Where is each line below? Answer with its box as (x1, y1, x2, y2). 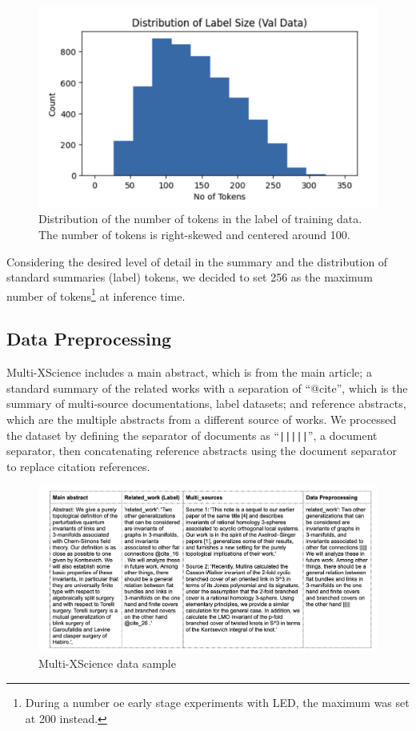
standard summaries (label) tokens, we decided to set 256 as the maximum (6, 269, 373, 286)
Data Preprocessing (6, 326, 172, 351)
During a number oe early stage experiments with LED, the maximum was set (25, 694, 410, 711)
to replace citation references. (6, 457, 150, 474)
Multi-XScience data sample (38, 655, 176, 672)
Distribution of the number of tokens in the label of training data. (38, 210, 362, 227)
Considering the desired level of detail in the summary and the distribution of (6, 253, 388, 270)
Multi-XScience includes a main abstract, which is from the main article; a (6, 364, 372, 381)
